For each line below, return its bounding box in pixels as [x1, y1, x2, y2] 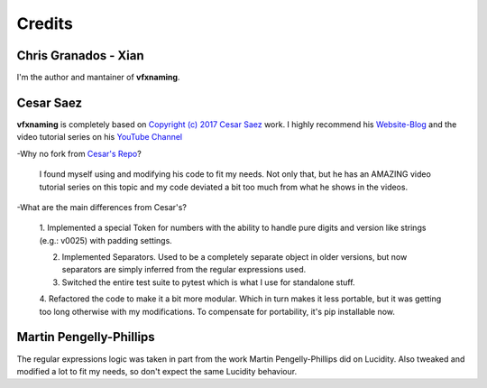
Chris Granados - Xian [16, 48, 144, 63]
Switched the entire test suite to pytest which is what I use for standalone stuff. [61, 276, 355, 288]
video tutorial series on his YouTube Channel [16, 132, 183, 143]
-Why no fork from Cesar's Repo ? [16, 148, 142, 159]
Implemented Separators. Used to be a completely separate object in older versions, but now [61, 252, 408, 263]
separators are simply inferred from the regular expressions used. [61, 264, 307, 275]
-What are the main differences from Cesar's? [16, 201, 187, 212]
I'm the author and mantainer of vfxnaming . [16, 72, 180, 83]
